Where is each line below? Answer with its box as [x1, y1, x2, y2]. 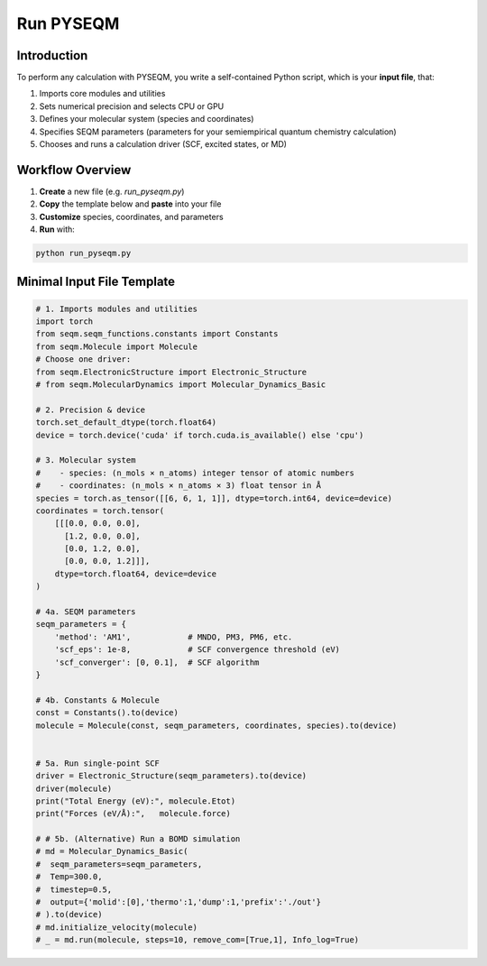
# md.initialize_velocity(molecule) [35, 922, 198, 933]
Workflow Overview [16, 162, 132, 178]
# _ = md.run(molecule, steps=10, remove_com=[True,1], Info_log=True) [35, 934, 360, 945]
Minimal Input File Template [16, 274, 176, 290]
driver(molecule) [35, 783, 113, 794]
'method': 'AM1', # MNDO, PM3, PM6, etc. [54, 631, 293, 642]
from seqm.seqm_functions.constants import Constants [35, 329, 279, 339]
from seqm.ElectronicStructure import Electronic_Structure [35, 366, 308, 377]
